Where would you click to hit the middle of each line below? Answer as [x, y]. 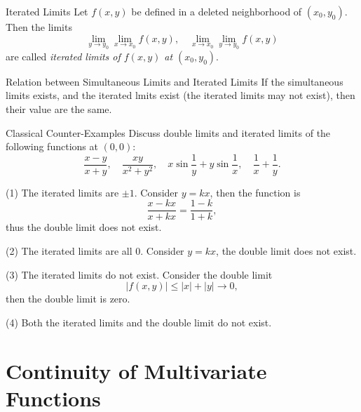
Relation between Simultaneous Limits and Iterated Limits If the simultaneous [175, 81]
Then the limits [39, 27]
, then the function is [255, 192]
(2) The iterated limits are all [69, 251]
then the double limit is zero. [68, 299]
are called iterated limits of [63, 56]
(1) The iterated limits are [62, 192]
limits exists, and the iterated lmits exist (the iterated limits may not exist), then [180, 95]
